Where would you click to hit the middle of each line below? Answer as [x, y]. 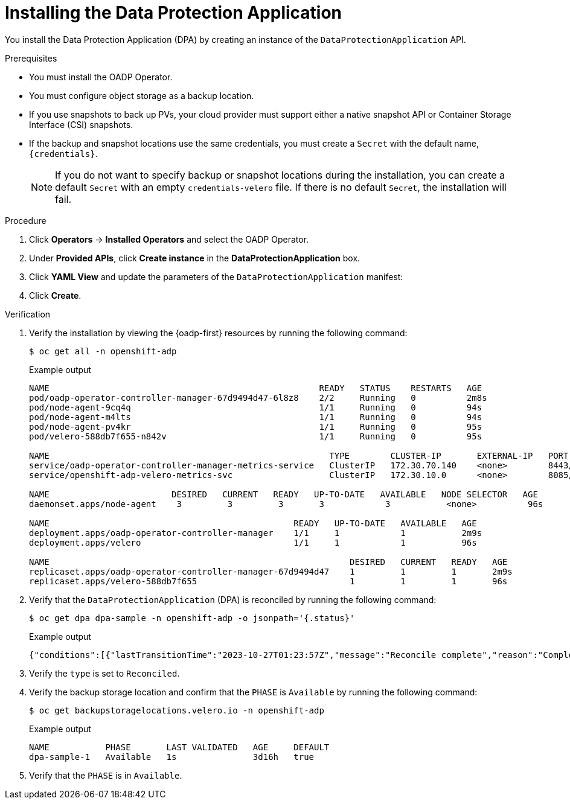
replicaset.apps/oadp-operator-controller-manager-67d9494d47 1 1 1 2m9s [271, 571]
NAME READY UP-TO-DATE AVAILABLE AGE [253, 523]
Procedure [26, 220]
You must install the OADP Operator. [101, 77]
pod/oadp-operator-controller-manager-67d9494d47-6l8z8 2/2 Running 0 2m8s [258, 397]
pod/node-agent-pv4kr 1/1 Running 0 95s [256, 426]
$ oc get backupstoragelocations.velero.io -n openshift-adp [177, 710]
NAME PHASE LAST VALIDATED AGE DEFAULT [179, 747]
